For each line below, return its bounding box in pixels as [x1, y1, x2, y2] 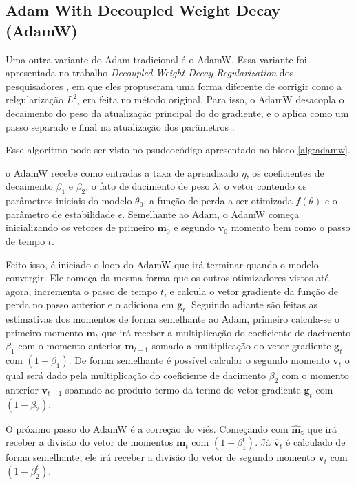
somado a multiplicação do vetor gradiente [151, 338, 331, 353]
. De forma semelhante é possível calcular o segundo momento [68, 353, 330, 367]
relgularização [6, 92, 64, 107]
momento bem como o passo [231, 220, 350, 235]
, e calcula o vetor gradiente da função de [164, 283, 338, 298]
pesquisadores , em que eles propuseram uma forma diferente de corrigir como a [6, 78, 342, 93]
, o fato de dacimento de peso [85, 179, 210, 193]
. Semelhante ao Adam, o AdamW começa [122, 206, 300, 221]
